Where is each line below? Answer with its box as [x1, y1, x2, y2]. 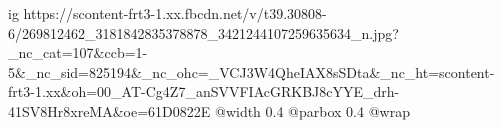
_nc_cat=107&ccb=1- [8, 42, 148, 63]
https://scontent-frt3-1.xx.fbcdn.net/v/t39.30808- [23, 3, 327, 23]
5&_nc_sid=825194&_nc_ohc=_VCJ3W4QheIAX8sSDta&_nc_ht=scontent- [8, 61, 495, 82]
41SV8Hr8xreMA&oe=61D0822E [8, 100, 211, 121]
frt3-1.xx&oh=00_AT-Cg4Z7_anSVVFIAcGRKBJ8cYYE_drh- [8, 81, 400, 102]
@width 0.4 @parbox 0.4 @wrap [214, 100, 410, 121]
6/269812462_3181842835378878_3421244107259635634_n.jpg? [8, 22, 399, 43]
